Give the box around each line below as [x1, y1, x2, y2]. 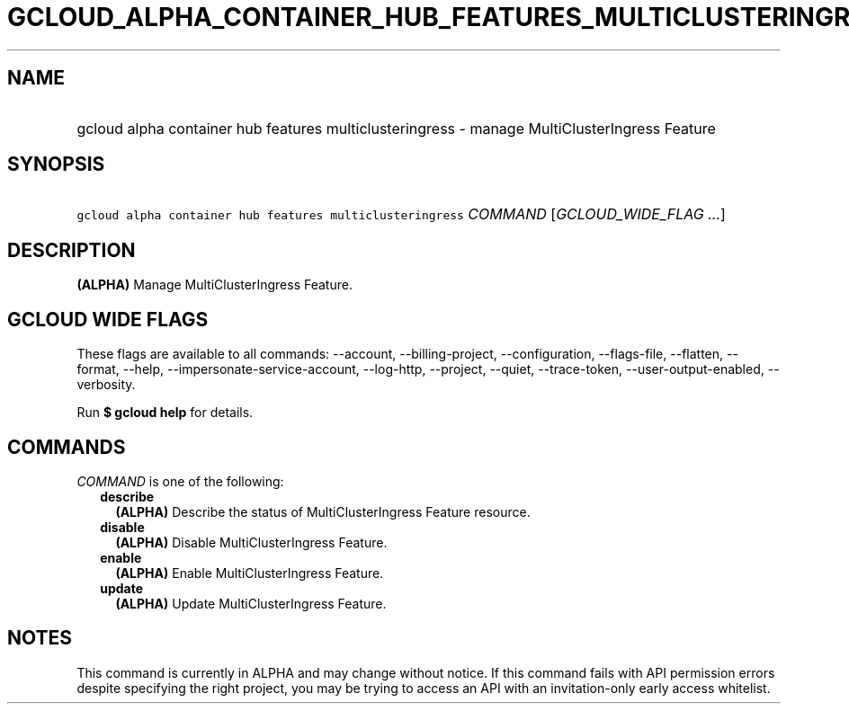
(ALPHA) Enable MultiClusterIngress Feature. [115, 564, 384, 581]
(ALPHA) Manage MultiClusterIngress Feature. [76, 277, 353, 293]
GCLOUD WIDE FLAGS [7, 307, 209, 331]
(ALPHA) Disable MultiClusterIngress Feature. [115, 534, 388, 550]
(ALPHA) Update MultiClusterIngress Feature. [115, 595, 387, 611]
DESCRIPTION [7, 238, 136, 262]
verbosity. [76, 377, 136, 393]
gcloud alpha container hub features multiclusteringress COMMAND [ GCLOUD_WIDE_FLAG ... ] [76, 205, 726, 224]
